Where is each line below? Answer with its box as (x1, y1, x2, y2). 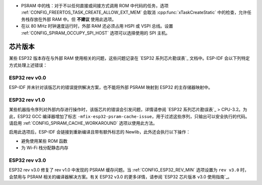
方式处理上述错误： (9, 62, 48, 68)
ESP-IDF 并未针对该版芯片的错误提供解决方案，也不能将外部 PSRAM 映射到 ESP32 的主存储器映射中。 (9, 84, 213, 90)
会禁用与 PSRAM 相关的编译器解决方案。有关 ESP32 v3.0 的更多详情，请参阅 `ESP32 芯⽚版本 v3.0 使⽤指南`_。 (9, 174, 232, 180)
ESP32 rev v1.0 (9, 96, 46, 103)
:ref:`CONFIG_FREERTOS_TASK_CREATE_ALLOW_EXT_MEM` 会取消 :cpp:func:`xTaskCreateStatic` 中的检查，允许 (21, 10, 247, 16)
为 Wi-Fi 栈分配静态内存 (21, 145, 69, 151)
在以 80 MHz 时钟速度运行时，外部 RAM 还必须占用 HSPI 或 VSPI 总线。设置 (21, 23, 173, 29)
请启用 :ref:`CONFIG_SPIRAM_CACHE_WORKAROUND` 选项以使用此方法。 (9, 120, 158, 126)
